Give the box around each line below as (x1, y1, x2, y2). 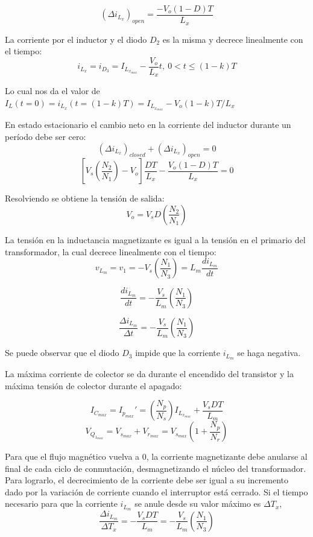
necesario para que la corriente (5, 497, 118, 510)
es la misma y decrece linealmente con (162, 33, 303, 45)
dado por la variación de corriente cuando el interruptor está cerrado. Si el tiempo (5, 485, 308, 498)
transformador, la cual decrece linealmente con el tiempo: (5, 245, 217, 258)
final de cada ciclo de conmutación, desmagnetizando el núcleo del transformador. (5, 462, 306, 474)
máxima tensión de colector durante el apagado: (5, 379, 182, 392)
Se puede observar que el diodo (5, 346, 119, 359)
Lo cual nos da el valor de (5, 84, 100, 97)
